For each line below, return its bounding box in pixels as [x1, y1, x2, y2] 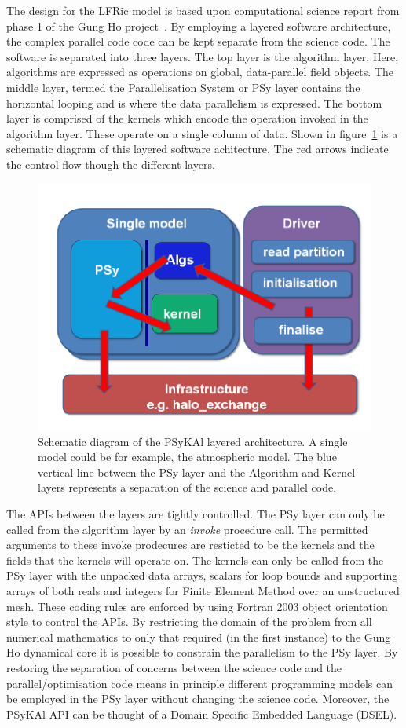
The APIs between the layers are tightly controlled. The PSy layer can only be [6, 505, 385, 521]
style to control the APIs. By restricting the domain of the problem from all [6, 613, 372, 630]
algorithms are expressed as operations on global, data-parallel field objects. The [6, 64, 393, 80]
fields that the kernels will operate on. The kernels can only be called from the [6, 551, 384, 568]
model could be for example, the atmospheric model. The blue [38, 448, 337, 465]
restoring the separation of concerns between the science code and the [6, 659, 342, 675]
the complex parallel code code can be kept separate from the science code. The [6, 33, 390, 49]
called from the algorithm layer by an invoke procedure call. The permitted [6, 521, 368, 537]
